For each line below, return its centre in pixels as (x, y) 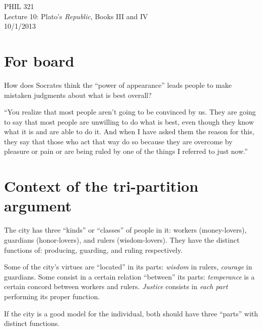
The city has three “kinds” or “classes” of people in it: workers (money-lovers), (125, 230)
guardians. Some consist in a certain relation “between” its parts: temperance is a (129, 276)
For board (39, 60)
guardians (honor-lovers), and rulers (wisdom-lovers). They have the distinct (122, 239)
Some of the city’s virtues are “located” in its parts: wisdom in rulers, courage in (128, 267)
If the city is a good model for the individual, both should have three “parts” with (131, 313)
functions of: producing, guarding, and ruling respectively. (93, 250)
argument (38, 206)
